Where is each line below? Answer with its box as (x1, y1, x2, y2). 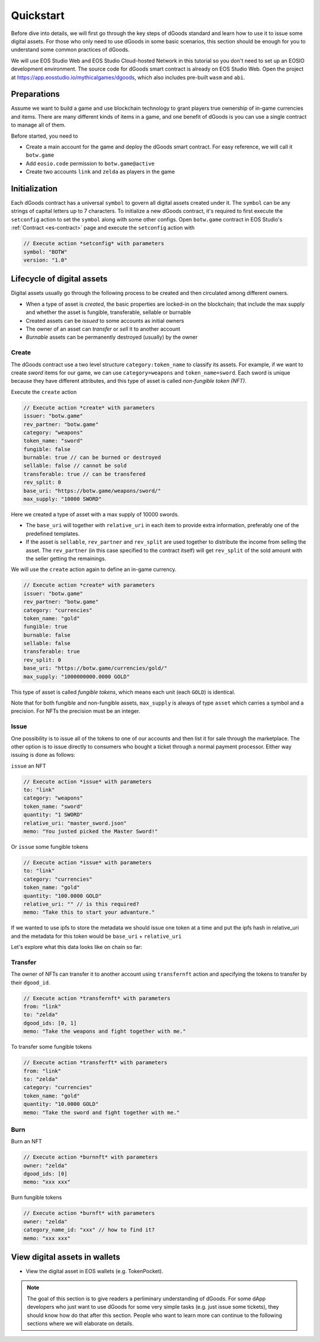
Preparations (11, 89, 60, 99)
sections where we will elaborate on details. (27, 1320, 134, 1327)
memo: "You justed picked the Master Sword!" (23, 828, 158, 835)
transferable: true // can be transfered (23, 471, 146, 477)
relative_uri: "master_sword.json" (23, 820, 127, 826)
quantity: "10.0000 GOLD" (23, 1101, 99, 1108)
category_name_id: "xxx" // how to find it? (23, 1226, 155, 1233)
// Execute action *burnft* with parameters (23, 1210, 155, 1217)
